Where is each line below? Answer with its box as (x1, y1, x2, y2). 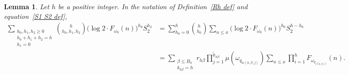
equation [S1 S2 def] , (4, 11, 67, 21)
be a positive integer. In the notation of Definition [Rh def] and (58, 1, 248, 11)
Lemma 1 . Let (4, 1, 49, 11)
